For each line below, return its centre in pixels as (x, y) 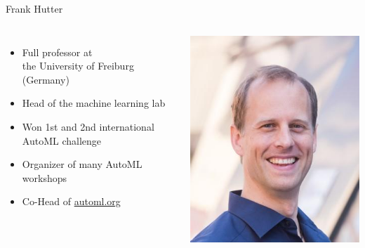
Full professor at (57, 52)
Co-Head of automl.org (71, 201)
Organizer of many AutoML (82, 164)
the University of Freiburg (78, 66)
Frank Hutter (34, 8)
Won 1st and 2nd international (88, 126)
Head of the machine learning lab (94, 103)
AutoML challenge (61, 140)
